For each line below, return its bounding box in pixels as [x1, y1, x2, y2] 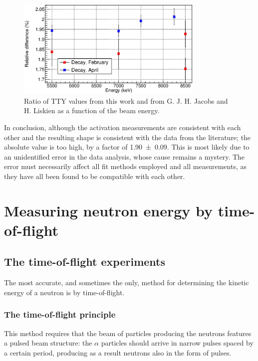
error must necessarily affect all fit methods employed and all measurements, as [4, 161, 247, 172]
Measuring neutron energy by [4, 200, 213, 220]
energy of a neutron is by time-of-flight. [4, 287, 125, 297]
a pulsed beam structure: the [4, 338, 92, 348]
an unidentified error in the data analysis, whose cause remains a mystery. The [4, 151, 245, 162]
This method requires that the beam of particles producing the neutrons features [4, 328, 252, 338]
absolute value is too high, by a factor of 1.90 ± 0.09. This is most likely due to [4, 142, 250, 152]
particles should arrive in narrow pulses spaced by [101, 338, 254, 348]
